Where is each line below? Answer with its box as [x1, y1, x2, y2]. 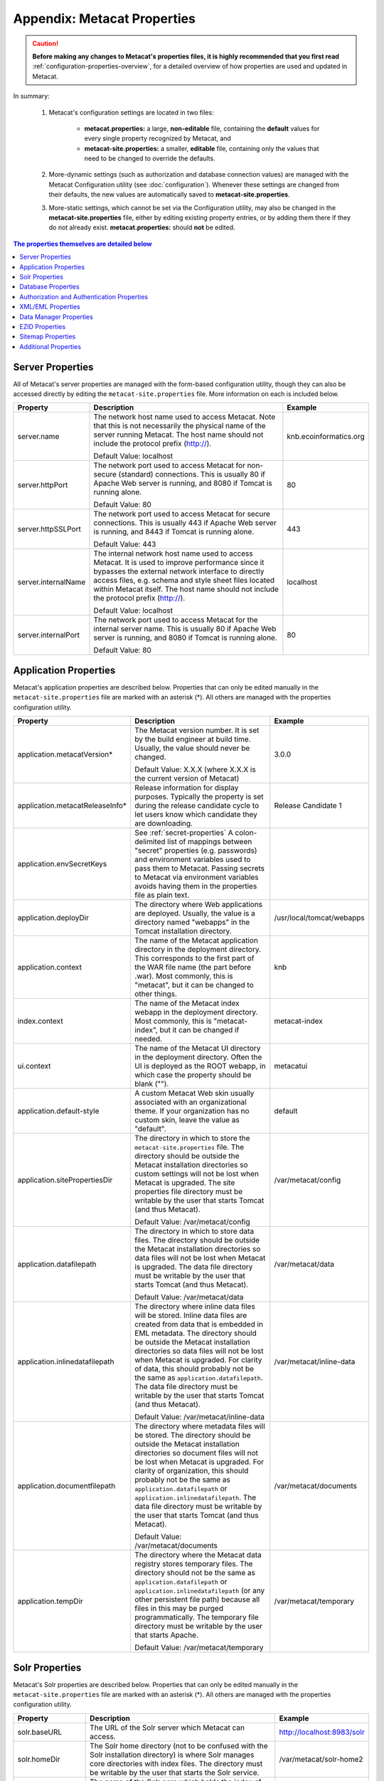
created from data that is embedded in [134, 1319, 263, 1329]
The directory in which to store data [134, 1226, 255, 1236]
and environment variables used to [134, 855, 251, 865]
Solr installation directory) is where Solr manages [90, 1750, 255, 1760]
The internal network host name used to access [93, 549, 253, 559]
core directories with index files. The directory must [90, 1758, 263, 1768]
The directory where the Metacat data [134, 1550, 262, 1560]
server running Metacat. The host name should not [93, 430, 264, 440]
